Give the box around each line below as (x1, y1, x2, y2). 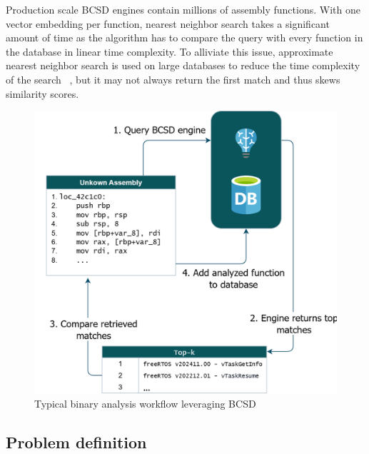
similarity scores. (6, 86, 79, 101)
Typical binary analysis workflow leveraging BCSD (34, 395, 256, 410)
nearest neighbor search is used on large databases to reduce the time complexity (6, 58, 360, 73)
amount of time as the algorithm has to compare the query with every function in (6, 30, 363, 45)
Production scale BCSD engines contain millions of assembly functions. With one (6, 2, 360, 16)
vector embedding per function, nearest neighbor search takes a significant (6, 16, 330, 31)
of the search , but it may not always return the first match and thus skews (6, 71, 340, 86)
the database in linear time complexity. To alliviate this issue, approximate (6, 44, 333, 59)
